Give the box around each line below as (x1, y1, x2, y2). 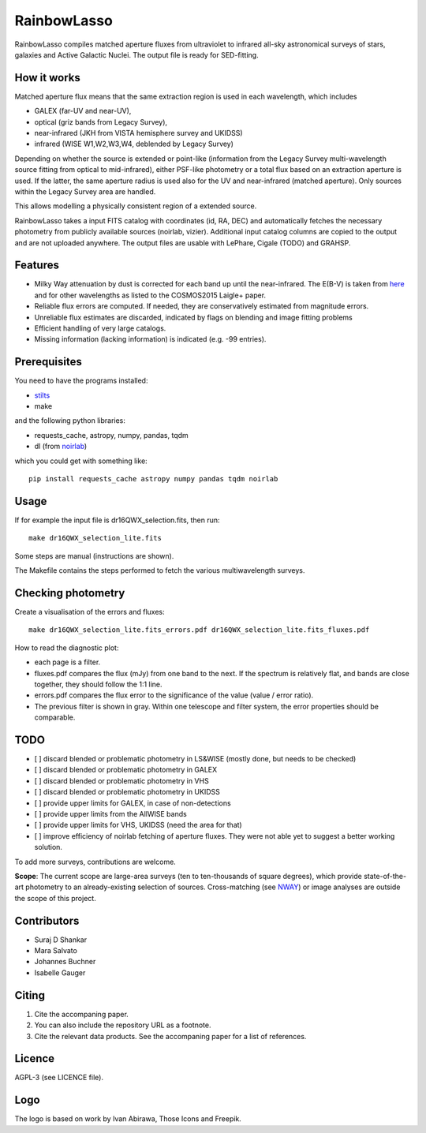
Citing (14, 989, 45, 1002)
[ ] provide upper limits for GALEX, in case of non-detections (34, 798, 232, 808)
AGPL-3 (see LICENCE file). (14, 1073, 104, 1083)
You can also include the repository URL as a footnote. (34, 1020, 211, 1030)
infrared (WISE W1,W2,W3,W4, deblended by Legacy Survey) (34, 139, 234, 149)
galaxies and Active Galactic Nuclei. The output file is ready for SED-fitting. (14, 50, 260, 59)
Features (14, 259, 59, 272)
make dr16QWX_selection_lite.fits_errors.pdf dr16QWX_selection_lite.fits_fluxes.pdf (28, 626, 370, 634)
